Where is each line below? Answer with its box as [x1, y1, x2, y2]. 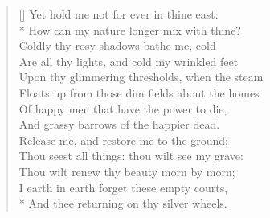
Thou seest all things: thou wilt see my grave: [18, 147, 243, 164]
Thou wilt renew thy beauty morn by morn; [18, 162, 235, 179]
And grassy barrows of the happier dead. [18, 116, 220, 133]
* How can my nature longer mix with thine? [18, 21, 241, 38]
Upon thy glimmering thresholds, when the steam [18, 68, 264, 85]
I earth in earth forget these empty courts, [18, 179, 228, 195]
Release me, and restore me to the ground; [18, 131, 228, 148]
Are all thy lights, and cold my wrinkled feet [18, 52, 239, 69]
